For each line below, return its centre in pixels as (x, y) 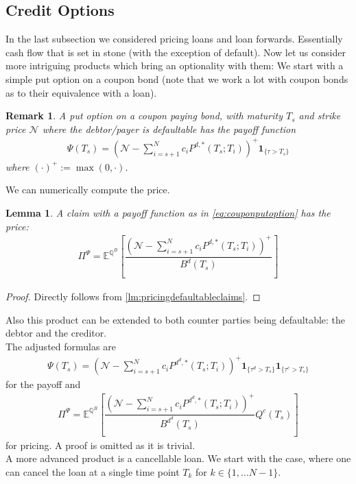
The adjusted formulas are (61, 346)
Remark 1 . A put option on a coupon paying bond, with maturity (144, 116)
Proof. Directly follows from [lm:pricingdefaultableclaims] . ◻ (133, 297)
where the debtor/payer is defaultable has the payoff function (169, 129)
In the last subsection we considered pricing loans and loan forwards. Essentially (174, 39)
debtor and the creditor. (56, 333)
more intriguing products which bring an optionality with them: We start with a (175, 65)
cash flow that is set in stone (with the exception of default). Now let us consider (176, 52)
